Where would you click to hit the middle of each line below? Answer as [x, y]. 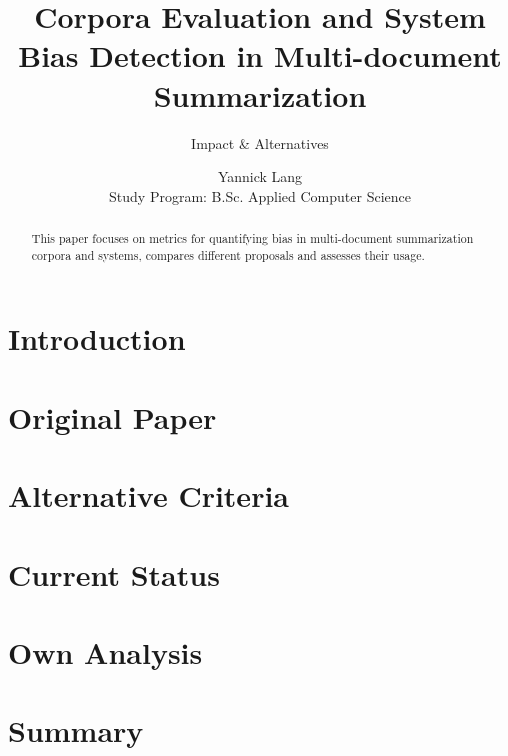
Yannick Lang [260, 176]
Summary [76, 730]
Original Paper [112, 416]
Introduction [97, 338]
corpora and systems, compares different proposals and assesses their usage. [228, 254]
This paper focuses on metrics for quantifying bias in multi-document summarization [252, 238]
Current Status [114, 573]
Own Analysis [105, 651]
